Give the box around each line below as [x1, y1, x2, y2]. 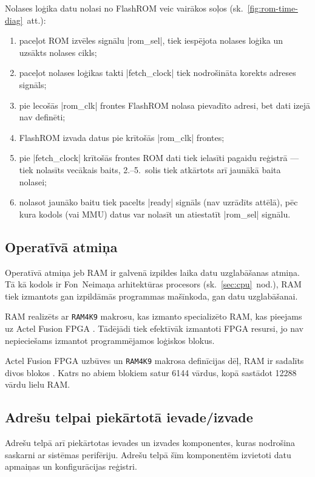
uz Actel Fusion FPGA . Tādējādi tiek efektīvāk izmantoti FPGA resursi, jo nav [5, 321, 303, 334]
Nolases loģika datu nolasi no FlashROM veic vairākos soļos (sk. [5, 2, 243, 14]
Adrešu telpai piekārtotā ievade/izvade [5, 408, 253, 427]
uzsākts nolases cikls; [19, 46, 97, 58]
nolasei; [19, 175, 47, 188]
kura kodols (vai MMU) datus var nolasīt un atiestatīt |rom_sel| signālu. [19, 207, 291, 220]
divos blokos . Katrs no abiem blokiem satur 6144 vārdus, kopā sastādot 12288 [5, 366, 297, 379]
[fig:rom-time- [247, 2, 298, 14]
